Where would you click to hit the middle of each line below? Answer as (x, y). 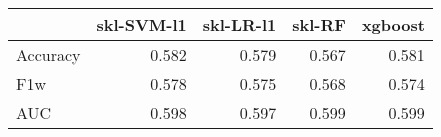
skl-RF (319, 24)
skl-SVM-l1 (141, 24)
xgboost (393, 24)
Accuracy (48, 54)
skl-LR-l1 (239, 24)
